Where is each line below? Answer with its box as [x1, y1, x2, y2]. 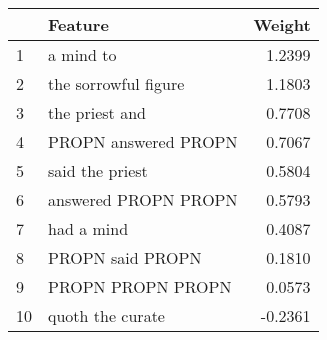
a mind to [48, 43, 117, 66]
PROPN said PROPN [48, 246, 202, 269]
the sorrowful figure [48, 72, 185, 95]
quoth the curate [48, 304, 165, 327]
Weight [253, 13, 311, 36]
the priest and [48, 101, 146, 124]
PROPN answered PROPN [48, 130, 238, 153]
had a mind [48, 217, 129, 240]
